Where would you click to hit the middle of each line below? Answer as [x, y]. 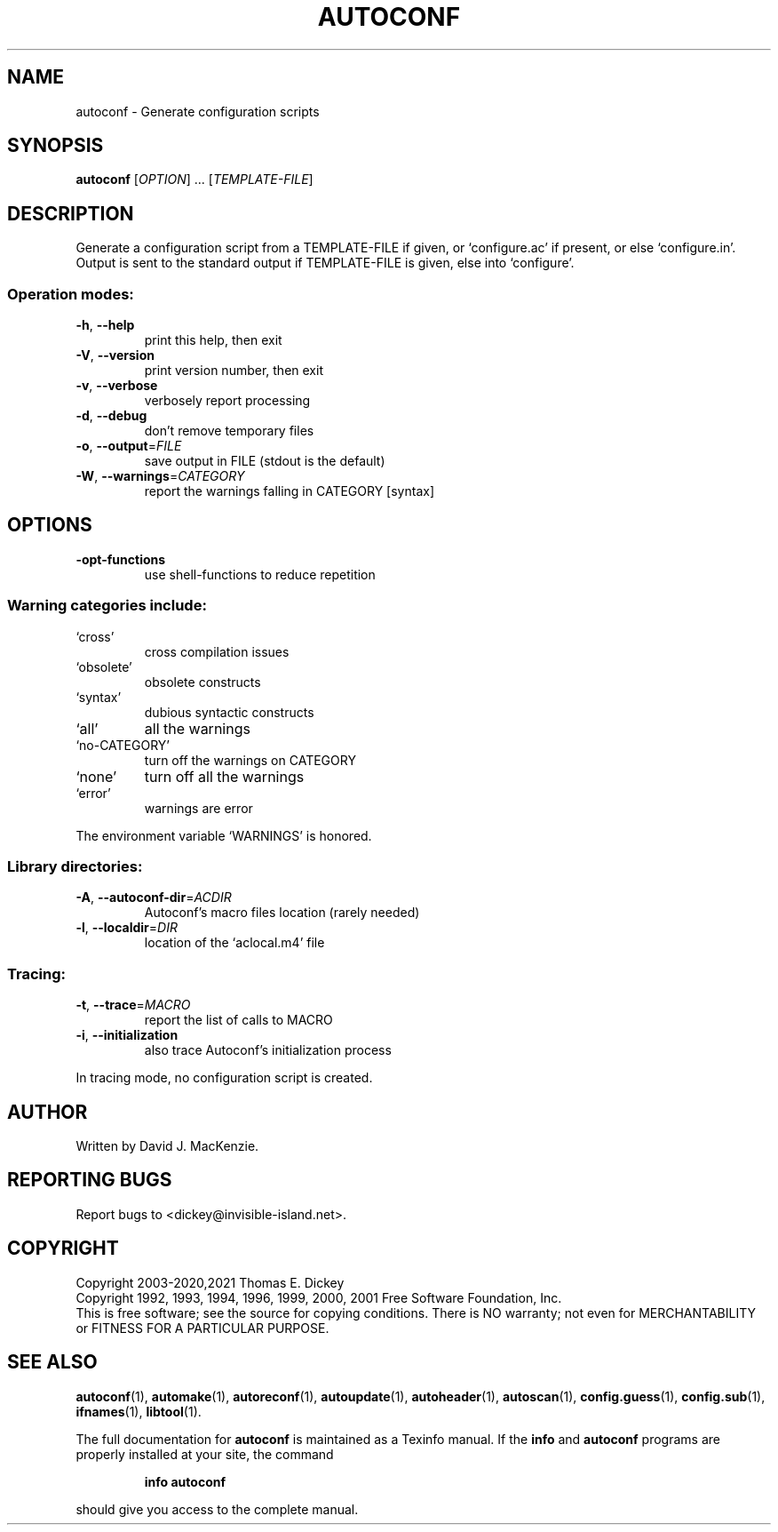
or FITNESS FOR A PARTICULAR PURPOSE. [202, 1328]
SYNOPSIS [56, 146]
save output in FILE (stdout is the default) [265, 461]
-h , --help [105, 325]
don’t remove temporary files [229, 431]
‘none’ [96, 776]
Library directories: [75, 866]
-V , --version [115, 355]
